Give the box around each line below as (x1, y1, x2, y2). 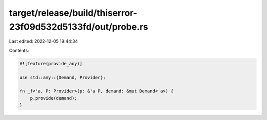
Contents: (9, 47, 29, 53)
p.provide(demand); (30, 95, 78, 101)
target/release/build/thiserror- (9, 7, 137, 18)
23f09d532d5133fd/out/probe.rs (9, 21, 148, 32)
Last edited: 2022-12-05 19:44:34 (9, 39, 78, 44)
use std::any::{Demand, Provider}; (19, 75, 106, 80)
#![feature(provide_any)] (19, 61, 83, 66)
